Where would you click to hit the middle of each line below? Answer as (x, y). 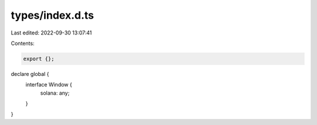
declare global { (30, 74)
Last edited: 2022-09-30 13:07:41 (51, 33)
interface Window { (49, 85)
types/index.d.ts (52, 15)
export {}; (39, 59)
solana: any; (55, 93)
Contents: (23, 43)
